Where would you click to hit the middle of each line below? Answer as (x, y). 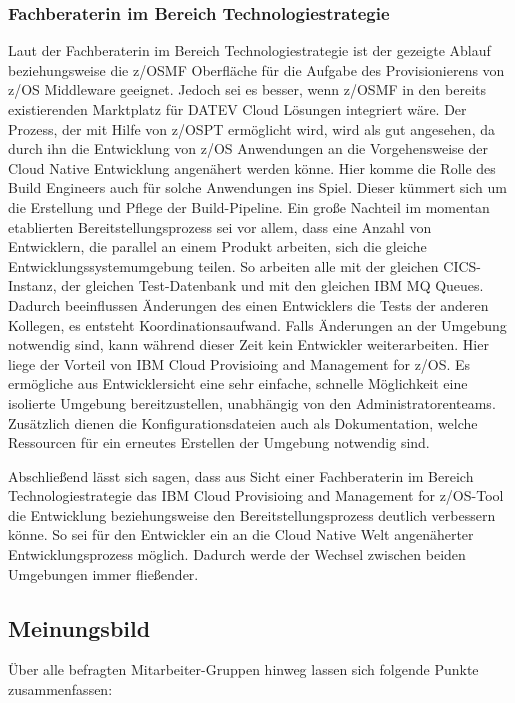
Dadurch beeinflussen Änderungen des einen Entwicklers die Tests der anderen (248, 304)
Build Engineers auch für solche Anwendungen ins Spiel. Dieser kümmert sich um (257, 187)
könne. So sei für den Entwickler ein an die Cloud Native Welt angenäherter (241, 534)
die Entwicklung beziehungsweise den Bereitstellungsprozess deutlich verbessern (252, 514)
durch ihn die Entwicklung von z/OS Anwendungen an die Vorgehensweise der (248, 148)
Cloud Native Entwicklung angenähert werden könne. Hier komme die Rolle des (252, 167)
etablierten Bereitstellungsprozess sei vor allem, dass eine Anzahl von (220, 226)
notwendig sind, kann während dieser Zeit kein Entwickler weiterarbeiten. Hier (248, 344)
